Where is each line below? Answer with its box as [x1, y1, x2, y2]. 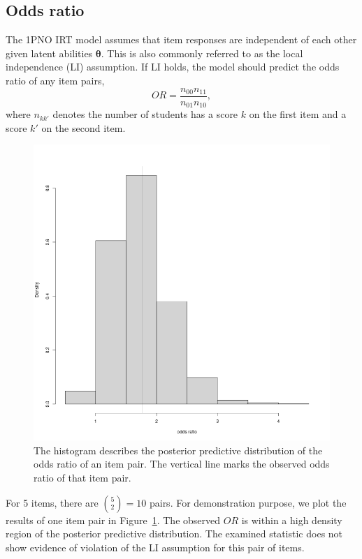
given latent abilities [6, 45, 93, 60]
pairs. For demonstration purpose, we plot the [149, 495, 347, 509]
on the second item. [41, 120, 126, 135]
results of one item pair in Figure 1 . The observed [6, 512, 221, 527]
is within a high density [241, 512, 342, 527]
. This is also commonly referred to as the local [101, 45, 303, 60]
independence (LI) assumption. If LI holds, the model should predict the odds [6, 59, 340, 74]
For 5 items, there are [6, 495, 99, 509]
